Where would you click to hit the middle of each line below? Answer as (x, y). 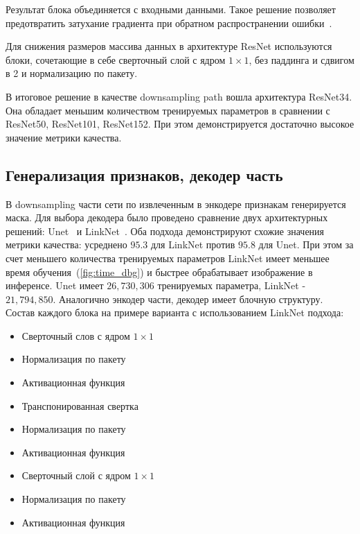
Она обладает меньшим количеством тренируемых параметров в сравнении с (168, 110)
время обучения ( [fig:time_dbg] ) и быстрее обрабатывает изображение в (159, 272)
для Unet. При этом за (306, 244)
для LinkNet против (193, 244)
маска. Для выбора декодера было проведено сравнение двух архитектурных (167, 217)
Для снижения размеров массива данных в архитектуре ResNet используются (169, 46)
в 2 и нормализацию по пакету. (72, 73)
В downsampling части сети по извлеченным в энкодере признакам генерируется (176, 204)
